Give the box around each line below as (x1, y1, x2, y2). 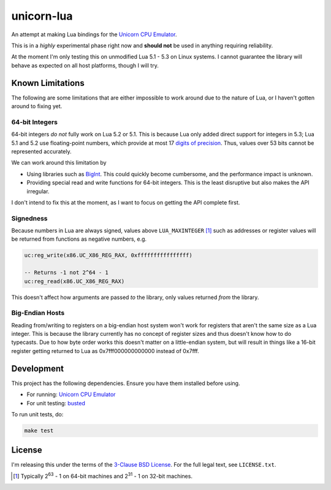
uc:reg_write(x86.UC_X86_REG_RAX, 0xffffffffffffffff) (24, 252, 192, 259)
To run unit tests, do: (11, 410, 64, 418)
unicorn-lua (11, 9, 73, 23)
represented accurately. (11, 147, 72, 155)
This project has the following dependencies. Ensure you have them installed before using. (11, 379, 240, 387)
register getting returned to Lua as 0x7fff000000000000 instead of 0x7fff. (11, 347, 199, 354)
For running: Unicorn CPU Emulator (26, 391, 116, 399)
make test (24, 427, 54, 434)
